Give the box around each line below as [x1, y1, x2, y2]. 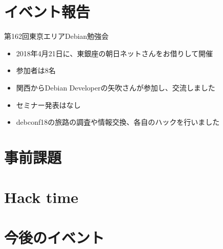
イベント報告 [4, 1, 91, 22]
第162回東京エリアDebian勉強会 [4, 31, 109, 41]
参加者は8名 [16, 65, 56, 76]
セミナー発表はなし [16, 99, 81, 110]
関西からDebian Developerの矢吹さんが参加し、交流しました [16, 82, 215, 93]
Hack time [4, 187, 79, 208]
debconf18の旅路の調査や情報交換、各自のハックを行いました [16, 117, 220, 127]
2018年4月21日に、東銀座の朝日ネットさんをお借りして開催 [16, 48, 213, 58]
